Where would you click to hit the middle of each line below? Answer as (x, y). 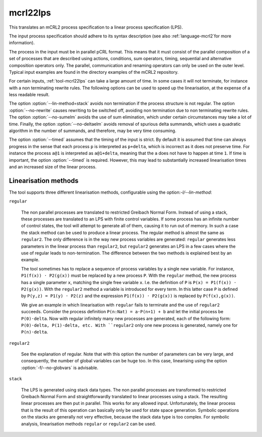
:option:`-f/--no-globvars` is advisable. (60, 368)
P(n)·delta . (35, 332)
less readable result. (29, 95)
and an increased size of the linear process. (53, 167)
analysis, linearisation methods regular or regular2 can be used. (89, 424)
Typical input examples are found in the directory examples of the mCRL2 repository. (94, 72)
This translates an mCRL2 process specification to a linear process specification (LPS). (96, 27)
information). (22, 43)
